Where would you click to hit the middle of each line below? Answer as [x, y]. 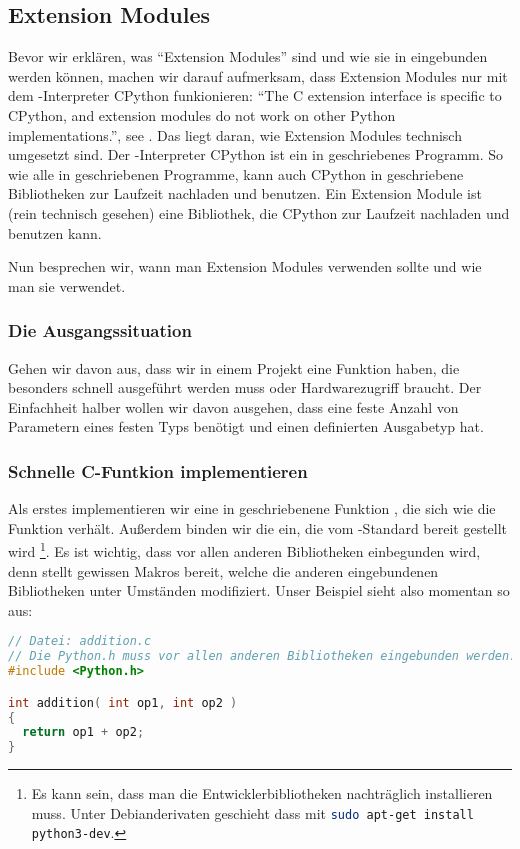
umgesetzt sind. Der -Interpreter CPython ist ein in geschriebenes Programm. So [256, 154]
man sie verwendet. [67, 285]
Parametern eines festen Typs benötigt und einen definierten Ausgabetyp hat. [246, 426]
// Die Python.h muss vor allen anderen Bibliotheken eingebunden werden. [262, 656]
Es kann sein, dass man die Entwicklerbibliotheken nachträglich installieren [262, 793]
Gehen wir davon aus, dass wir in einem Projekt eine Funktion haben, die [234, 367]
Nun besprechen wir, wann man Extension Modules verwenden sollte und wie [245, 266]
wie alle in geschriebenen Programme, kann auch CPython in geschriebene [236, 173]
